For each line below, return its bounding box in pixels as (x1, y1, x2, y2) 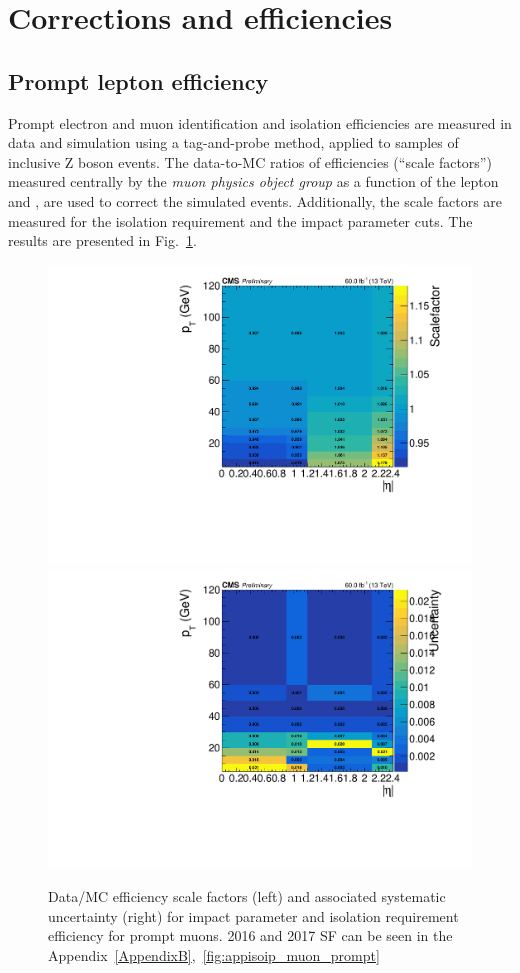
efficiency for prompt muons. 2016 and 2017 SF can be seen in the (48, 925, 453, 946)
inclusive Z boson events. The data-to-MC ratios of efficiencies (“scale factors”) (8, 151, 492, 172)
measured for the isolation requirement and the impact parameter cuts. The (8, 210, 473, 231)
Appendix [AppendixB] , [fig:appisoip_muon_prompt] (48, 945, 380, 966)
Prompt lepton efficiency (8, 65, 269, 96)
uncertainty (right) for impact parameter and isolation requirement (48, 905, 459, 926)
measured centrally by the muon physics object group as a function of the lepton (8, 171, 499, 192)
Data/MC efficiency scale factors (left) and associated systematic (48, 886, 446, 907)
